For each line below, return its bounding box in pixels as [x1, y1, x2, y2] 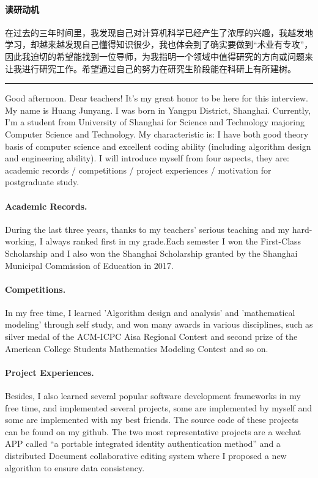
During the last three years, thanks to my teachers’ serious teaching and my [5, 222, 290, 235]
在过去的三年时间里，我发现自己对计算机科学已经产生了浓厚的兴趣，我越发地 [5, 26, 313, 39]
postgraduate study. [5, 175, 79, 188]
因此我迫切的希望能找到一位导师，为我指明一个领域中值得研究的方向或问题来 [5, 50, 313, 62]
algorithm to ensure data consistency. [5, 461, 145, 474]
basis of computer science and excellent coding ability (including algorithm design [5, 139, 311, 152]
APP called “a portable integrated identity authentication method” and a [5, 437, 281, 450]
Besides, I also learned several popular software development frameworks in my [5, 389, 301, 402]
